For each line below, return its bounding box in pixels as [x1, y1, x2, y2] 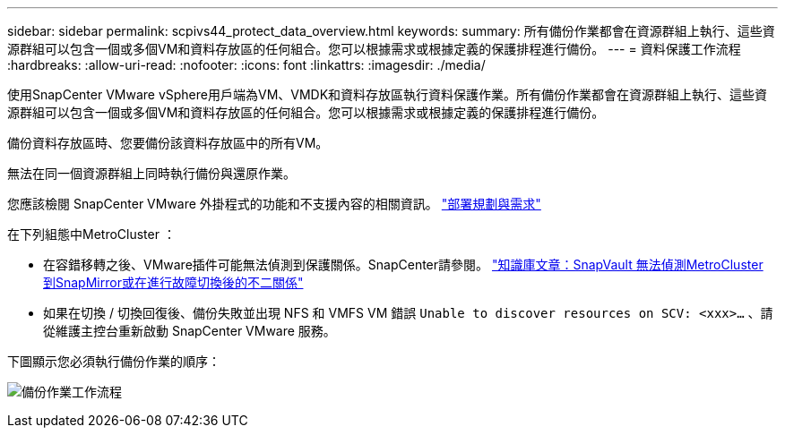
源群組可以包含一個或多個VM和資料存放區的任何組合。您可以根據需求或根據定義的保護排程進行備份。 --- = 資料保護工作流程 [7, 41, 741, 56]
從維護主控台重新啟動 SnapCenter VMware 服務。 [43, 323, 336, 338]
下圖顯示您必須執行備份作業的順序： [7, 354, 220, 369]
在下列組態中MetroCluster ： [7, 226, 176, 242]
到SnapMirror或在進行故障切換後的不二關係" [43, 275, 304, 290]
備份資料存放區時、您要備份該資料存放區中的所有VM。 [7, 135, 329, 150]
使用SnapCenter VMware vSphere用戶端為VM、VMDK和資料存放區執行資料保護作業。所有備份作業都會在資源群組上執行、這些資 [7, 87, 768, 102]
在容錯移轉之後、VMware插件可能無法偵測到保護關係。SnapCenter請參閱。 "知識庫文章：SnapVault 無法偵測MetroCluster [43, 257, 763, 272]
